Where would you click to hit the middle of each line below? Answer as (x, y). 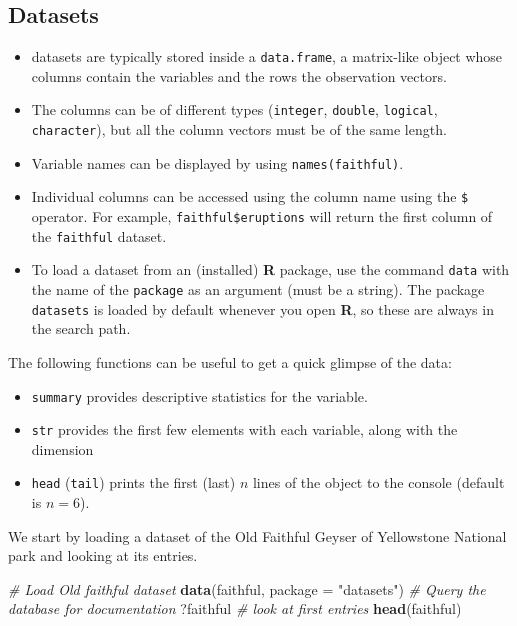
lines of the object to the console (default (378, 482)
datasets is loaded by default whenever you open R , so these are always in (262, 308)
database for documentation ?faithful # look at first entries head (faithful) (235, 608)
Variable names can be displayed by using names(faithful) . (217, 162)
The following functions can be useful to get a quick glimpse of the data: (230, 361)
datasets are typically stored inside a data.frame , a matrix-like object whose (267, 56)
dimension (62, 448)
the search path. (81, 328)
